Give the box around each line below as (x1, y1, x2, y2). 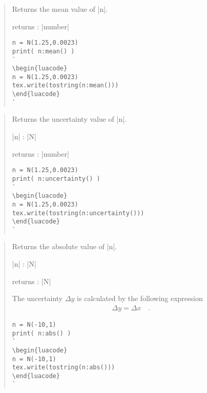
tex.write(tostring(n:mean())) (12, 82, 119, 89)
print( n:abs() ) (12, 329, 71, 337)
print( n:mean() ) (12, 47, 75, 55)
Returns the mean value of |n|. (12, 4, 108, 14)
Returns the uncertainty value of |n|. (12, 114, 127, 124)
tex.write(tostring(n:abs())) (12, 364, 115, 371)
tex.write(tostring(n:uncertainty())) (12, 209, 144, 217)
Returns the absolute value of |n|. (12, 241, 117, 252)
